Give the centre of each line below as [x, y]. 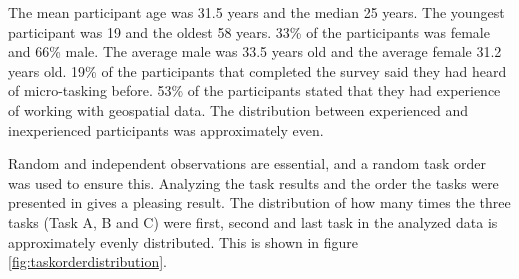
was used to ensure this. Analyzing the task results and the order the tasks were [253, 182]
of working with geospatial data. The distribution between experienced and [238, 109]
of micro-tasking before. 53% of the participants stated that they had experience [254, 90]
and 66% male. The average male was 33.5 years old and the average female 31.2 [255, 51]
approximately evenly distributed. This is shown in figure [183, 241]
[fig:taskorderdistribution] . [88, 261]
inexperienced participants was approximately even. [166, 129]
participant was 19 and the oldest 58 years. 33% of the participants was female [249, 31]
